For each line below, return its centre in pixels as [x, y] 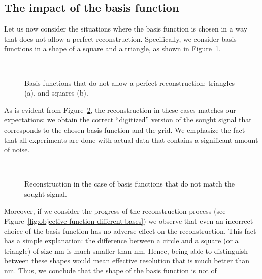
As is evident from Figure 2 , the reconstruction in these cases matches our [120, 110]
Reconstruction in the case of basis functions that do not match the [129, 184]
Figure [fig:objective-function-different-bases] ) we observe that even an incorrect [129, 221]
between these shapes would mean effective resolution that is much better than [127, 260]
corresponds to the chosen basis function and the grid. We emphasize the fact [125, 129]
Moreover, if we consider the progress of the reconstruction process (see [115, 211]
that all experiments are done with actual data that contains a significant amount [131, 139]
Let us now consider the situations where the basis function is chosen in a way [126, 29]
